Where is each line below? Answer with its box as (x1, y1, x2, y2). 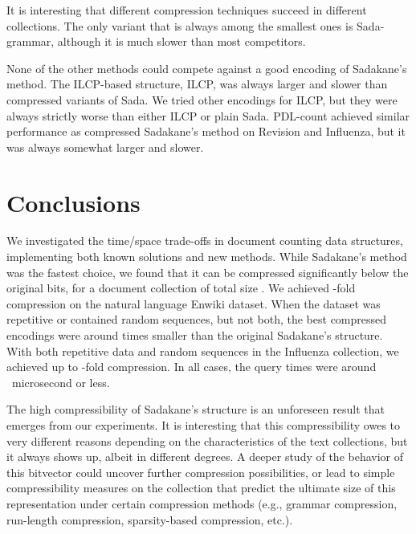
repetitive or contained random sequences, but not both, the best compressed (6, 311, 387, 328)
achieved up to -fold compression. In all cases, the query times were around (6, 358, 377, 375)
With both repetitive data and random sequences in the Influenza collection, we (6, 342, 399, 359)
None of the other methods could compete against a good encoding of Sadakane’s (6, 59, 407, 76)
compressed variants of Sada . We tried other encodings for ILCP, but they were (6, 91, 398, 108)
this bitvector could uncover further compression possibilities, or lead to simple (6, 463, 395, 480)
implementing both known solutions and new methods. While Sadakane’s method (6, 248, 407, 265)
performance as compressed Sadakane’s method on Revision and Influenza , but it (6, 123, 406, 140)
